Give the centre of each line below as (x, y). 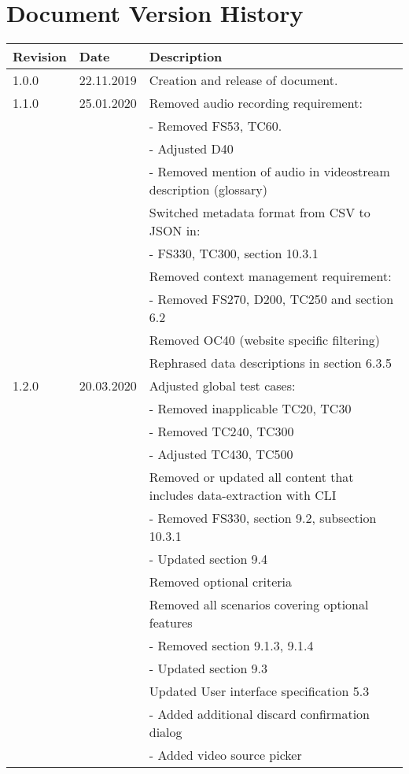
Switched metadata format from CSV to (260, 213)
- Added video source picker (225, 755)
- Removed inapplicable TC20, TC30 (250, 409)
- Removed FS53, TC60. (216, 126)
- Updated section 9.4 (208, 559)
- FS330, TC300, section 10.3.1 (234, 254)
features (171, 623)
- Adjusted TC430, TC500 (221, 454)
